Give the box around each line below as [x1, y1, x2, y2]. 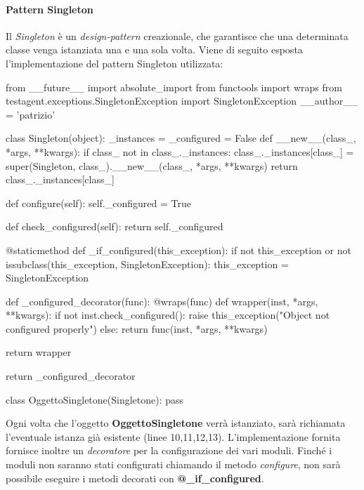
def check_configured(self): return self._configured [6, 219, 223, 234]
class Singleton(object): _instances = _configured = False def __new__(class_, [6, 131, 356, 145]
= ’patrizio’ [6, 107, 56, 121]
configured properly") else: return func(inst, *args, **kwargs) [6, 321, 268, 336]
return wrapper [6, 345, 72, 359]
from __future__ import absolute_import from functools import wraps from [6, 79, 342, 94]
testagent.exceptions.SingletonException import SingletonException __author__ [6, 93, 358, 108]
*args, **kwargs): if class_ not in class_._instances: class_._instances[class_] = [6, 144, 354, 159]
